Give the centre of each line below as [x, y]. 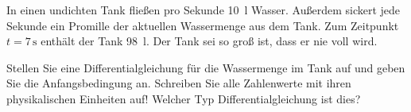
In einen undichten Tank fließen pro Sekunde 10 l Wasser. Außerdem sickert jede [204, 10]
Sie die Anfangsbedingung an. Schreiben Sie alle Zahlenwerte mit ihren [179, 83]
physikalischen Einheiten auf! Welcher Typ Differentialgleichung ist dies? [184, 98]
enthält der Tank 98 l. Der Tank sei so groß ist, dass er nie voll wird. [209, 41]
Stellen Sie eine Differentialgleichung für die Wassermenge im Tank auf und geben [206, 67]
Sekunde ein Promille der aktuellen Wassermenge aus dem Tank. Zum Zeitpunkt [203, 25]
